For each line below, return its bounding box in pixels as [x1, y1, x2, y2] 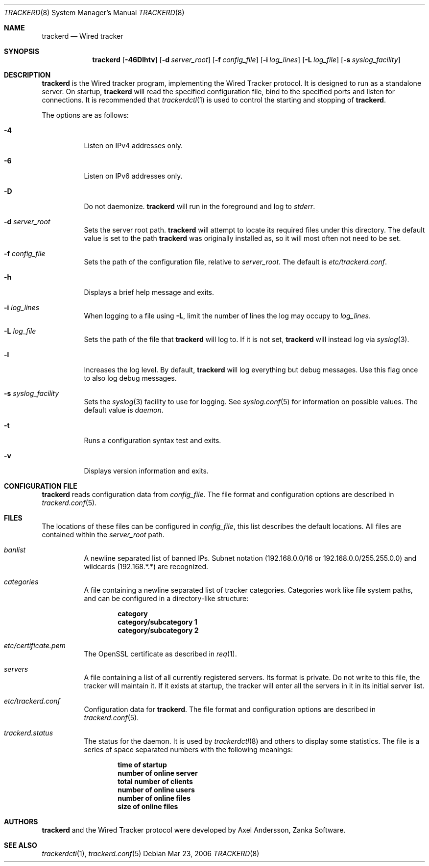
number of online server [118, 769, 198, 777]
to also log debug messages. [84, 374, 177, 382]
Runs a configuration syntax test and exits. [84, 436, 221, 445]
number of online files [118, 794, 191, 802]
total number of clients [118, 777, 193, 786]
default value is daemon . [84, 406, 164, 414]
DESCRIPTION [4, 71, 51, 79]
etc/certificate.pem [4, 641, 66, 650]
